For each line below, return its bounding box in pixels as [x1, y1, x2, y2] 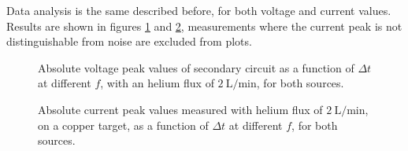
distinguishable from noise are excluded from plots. [6, 33, 252, 50]
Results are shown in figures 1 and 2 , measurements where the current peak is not [6, 17, 402, 34]
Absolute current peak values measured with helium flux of [38, 101, 323, 117]
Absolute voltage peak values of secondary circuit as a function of [38, 59, 354, 75]
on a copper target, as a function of [38, 116, 209, 133]
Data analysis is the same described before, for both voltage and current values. [6, 2, 391, 18]
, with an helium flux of [100, 75, 214, 91]
